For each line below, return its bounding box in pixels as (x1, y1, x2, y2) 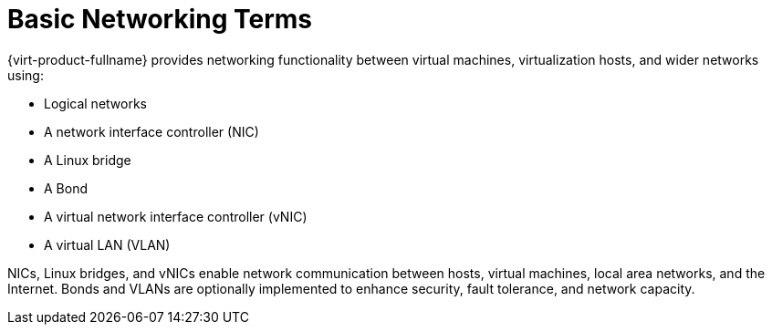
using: (7, 67, 44, 83)
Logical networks (44, 95, 147, 111)
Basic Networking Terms (7, 4, 313, 35)
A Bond (44, 180, 88, 196)
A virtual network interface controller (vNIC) (44, 208, 308, 224)
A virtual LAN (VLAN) (44, 236, 171, 253)
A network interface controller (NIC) (44, 123, 259, 140)
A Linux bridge (44, 151, 131, 168)
